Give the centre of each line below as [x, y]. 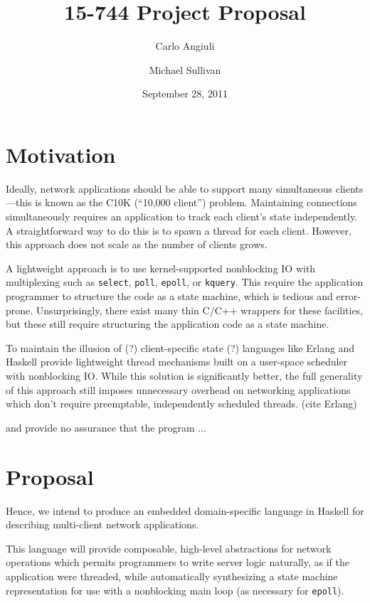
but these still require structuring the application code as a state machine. [168, 324]
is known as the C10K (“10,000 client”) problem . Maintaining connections [196, 202]
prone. [20, 310]
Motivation [61, 154]
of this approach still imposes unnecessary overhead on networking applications [178, 389]
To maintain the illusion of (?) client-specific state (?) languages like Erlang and [180, 347]
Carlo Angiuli [185, 46]
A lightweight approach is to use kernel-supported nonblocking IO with [161, 268]
